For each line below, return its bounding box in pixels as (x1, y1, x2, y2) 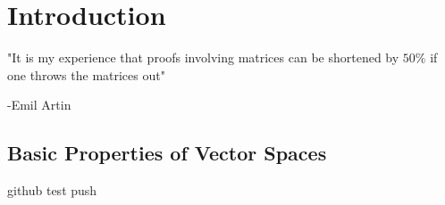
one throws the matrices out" (7, 65, 165, 84)
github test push (7, 181, 97, 200)
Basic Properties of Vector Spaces (7, 139, 327, 167)
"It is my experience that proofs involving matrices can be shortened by (7, 48, 399, 67)
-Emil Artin (7, 95, 71, 114)
